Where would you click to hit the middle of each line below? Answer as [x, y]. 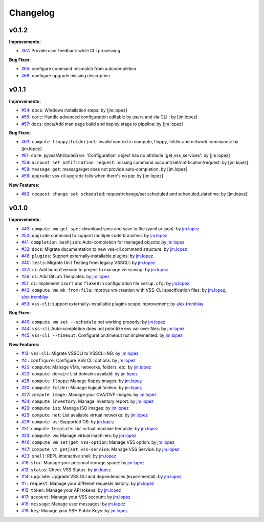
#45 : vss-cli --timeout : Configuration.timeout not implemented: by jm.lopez [102, 335]
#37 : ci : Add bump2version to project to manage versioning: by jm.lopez [95, 269]
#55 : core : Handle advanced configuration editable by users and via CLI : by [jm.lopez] [109, 117]
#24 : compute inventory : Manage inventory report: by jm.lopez [88, 401]
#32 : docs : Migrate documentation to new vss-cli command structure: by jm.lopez [104, 249]
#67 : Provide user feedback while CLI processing [71, 51]
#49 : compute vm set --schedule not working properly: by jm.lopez [93, 322]
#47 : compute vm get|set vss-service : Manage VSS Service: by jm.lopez [100, 449]
